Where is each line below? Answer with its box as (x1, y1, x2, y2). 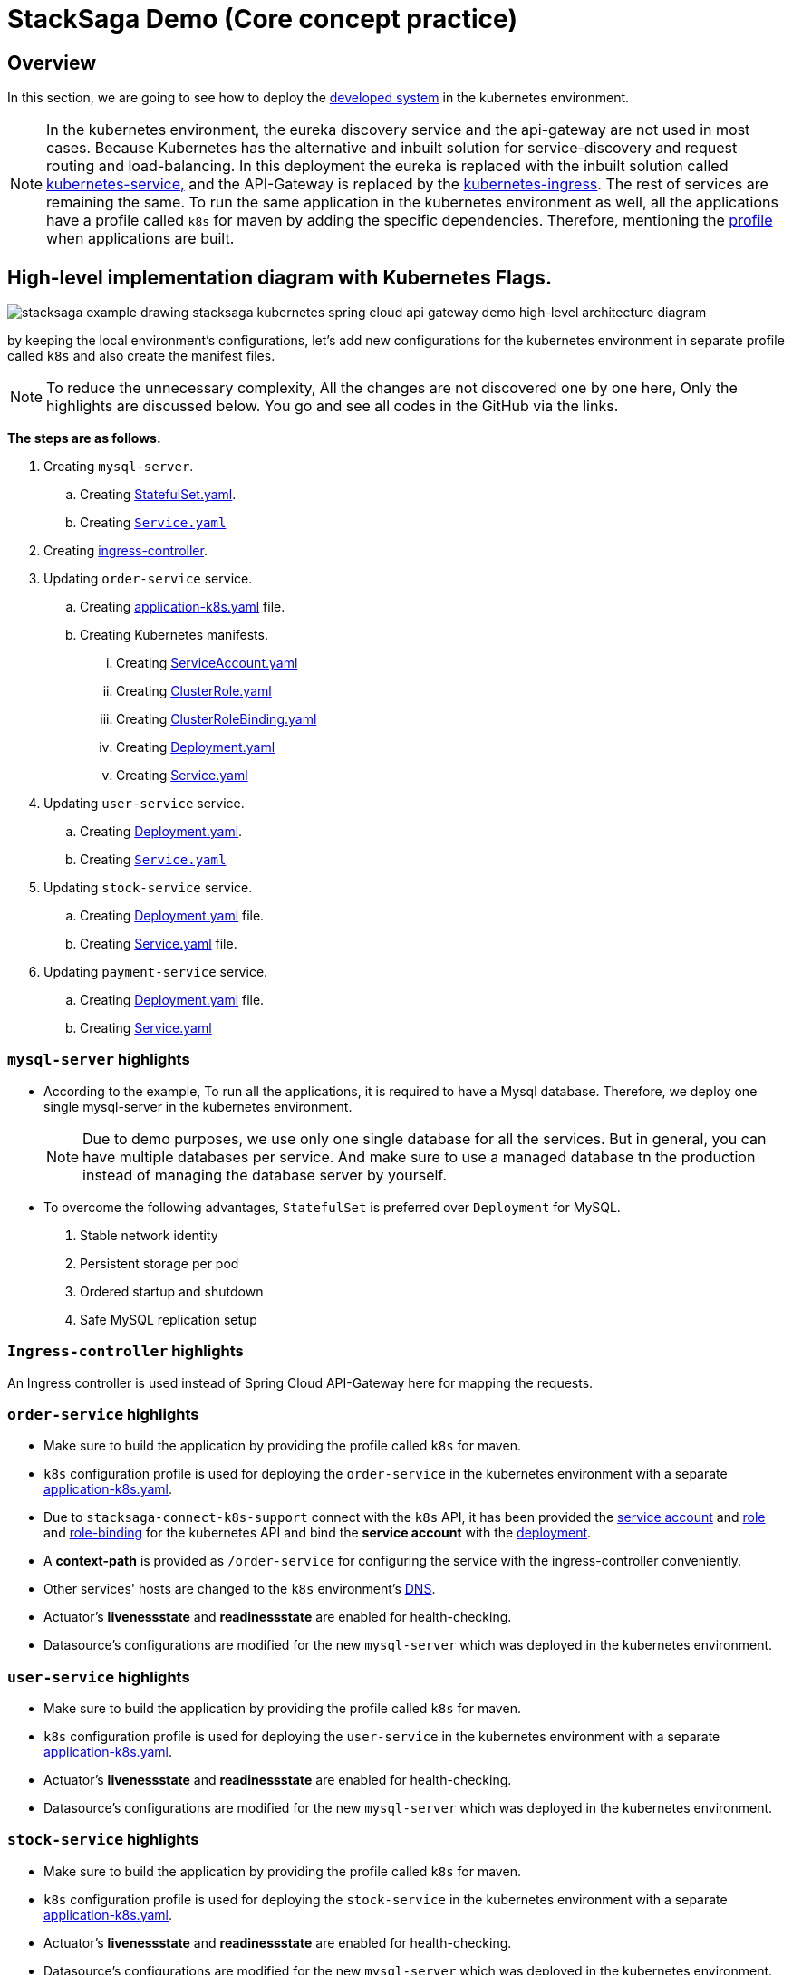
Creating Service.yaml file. (80, 936, 237, 952)
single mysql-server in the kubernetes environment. (43, 1098, 353, 1114)
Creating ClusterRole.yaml (116, 683, 272, 699)
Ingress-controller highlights (7, 1342, 244, 1361)
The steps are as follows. (7, 430, 161, 447)
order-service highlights (7, 1404, 199, 1423)
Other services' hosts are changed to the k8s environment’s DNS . (43, 1581, 436, 1597)
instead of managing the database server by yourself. (82, 1165, 447, 1184)
